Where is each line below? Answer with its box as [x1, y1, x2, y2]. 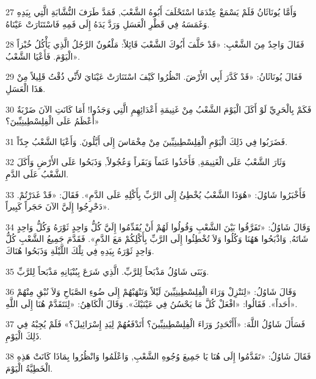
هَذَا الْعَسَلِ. [5, 82, 46, 94]
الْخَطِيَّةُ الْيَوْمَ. [5, 362, 53, 375]
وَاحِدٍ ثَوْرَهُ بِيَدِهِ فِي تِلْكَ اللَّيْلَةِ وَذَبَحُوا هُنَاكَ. [5, 244, 154, 257]
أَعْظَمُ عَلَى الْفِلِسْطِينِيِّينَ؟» [5, 115, 99, 127]
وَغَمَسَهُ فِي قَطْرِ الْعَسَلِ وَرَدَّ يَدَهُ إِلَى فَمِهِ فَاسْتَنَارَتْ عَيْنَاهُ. [5, 17, 210, 30]
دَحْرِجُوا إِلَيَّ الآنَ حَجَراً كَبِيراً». [5, 200, 110, 213]
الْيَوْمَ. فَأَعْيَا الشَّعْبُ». [5, 49, 81, 62]
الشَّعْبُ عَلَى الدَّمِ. [5, 167, 69, 180]
